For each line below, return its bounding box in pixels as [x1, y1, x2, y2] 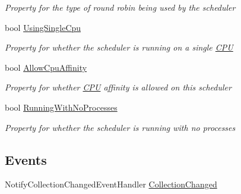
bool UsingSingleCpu [5, 21, 81, 33]
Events [5, 150, 47, 168]
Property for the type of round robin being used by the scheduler [5, 1, 236, 13]
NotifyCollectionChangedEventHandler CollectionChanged [5, 178, 217, 190]
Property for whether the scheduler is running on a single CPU [5, 41, 233, 54]
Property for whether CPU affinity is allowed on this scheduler [5, 81, 232, 93]
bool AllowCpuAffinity [5, 61, 87, 73]
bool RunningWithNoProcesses [5, 101, 118, 113]
